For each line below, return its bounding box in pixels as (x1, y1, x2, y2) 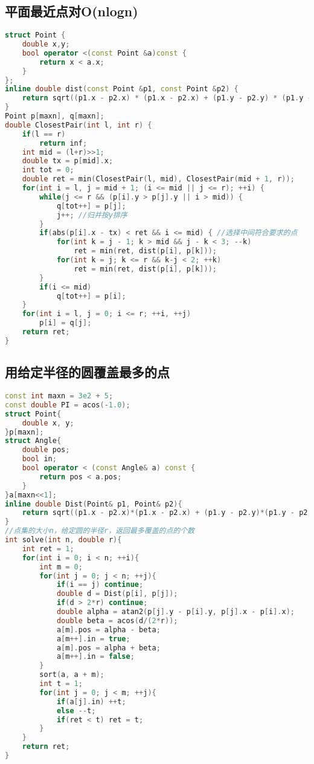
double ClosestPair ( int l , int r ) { (5, 120, 152, 129)
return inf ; (39, 138, 88, 147)
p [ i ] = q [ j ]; (39, 319, 92, 328)
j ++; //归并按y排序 (56, 210, 127, 219)
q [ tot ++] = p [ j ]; (56, 201, 126, 210)
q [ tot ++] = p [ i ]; (56, 291, 126, 300)
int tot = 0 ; (22, 166, 74, 175)
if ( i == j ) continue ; (56, 580, 144, 589)
